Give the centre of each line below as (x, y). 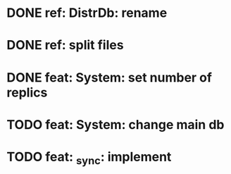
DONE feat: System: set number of (110, 77)
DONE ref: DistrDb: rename (87, 13)
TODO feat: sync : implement (89, 158)
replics (27, 92)
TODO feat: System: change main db (115, 124)
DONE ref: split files (65, 45)
